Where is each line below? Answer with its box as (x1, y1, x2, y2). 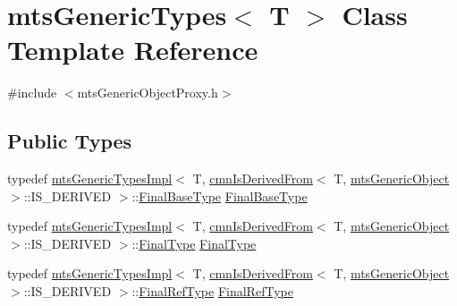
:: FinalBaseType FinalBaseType (131, 186, 308, 205)
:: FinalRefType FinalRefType (131, 282, 293, 301)
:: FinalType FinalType (131, 234, 257, 252)
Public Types (7, 127, 132, 155)
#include (7, 83, 57, 102)
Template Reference (7, 31, 258, 68)
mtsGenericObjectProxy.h (77, 83, 218, 102)
